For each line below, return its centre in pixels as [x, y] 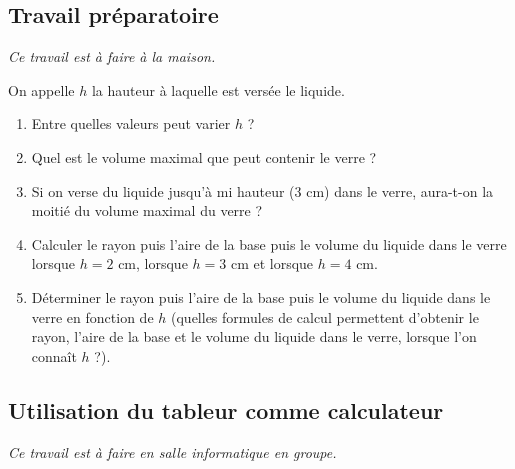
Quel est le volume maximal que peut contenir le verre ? [204, 156]
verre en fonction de [92, 316]
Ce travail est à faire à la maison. [112, 56]
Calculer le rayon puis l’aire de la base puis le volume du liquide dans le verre [269, 243]
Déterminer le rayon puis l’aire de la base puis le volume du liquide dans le [261, 296]
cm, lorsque [153, 263]
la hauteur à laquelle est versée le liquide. [218, 89]
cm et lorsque [272, 263]
